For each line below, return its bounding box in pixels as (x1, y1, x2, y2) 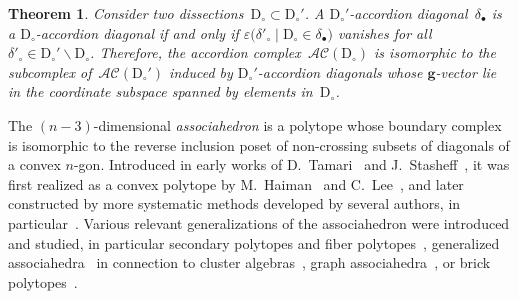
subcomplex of (8, 61, 92, 82)
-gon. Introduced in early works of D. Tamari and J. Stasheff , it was (73, 154, 510, 175)
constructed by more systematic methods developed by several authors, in (8, 193, 461, 214)
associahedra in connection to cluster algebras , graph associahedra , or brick (8, 252, 491, 273)
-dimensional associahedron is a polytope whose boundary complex (93, 114, 502, 135)
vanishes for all (337, 22, 432, 43)
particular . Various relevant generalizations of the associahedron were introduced (8, 212, 510, 233)
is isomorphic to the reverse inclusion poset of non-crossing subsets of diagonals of (8, 134, 510, 155)
